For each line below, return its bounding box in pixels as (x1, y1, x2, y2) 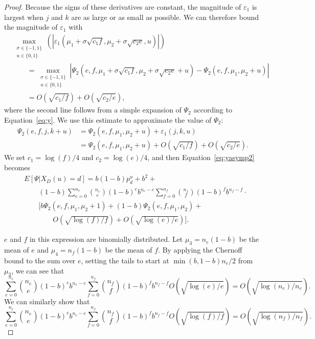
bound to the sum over (4, 255, 76, 265)
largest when (4, 11, 44, 22)
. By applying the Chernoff (158, 244, 242, 255)
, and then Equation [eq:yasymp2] (147, 152, 255, 163)
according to (193, 104, 232, 115)
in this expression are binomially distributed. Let (29, 234, 183, 244)
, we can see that (11, 265, 64, 276)
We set (4, 152, 26, 163)
